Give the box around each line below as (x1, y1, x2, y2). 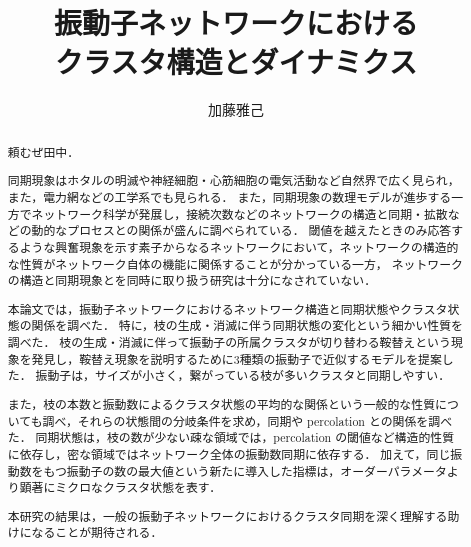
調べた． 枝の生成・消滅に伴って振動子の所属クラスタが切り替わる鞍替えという (7, 334, 451, 351)
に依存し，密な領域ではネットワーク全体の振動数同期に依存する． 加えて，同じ (7, 445, 451, 462)
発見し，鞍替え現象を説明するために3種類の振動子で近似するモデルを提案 (31, 350, 442, 367)
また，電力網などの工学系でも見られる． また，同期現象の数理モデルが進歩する (7, 188, 452, 205)
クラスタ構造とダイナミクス (54, 41, 418, 82)
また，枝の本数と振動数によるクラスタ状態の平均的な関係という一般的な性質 (7, 395, 436, 412)
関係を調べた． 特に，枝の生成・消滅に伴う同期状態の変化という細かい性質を (31, 317, 464, 334)
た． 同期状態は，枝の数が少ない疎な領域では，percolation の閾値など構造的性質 (7, 429, 455, 446)
